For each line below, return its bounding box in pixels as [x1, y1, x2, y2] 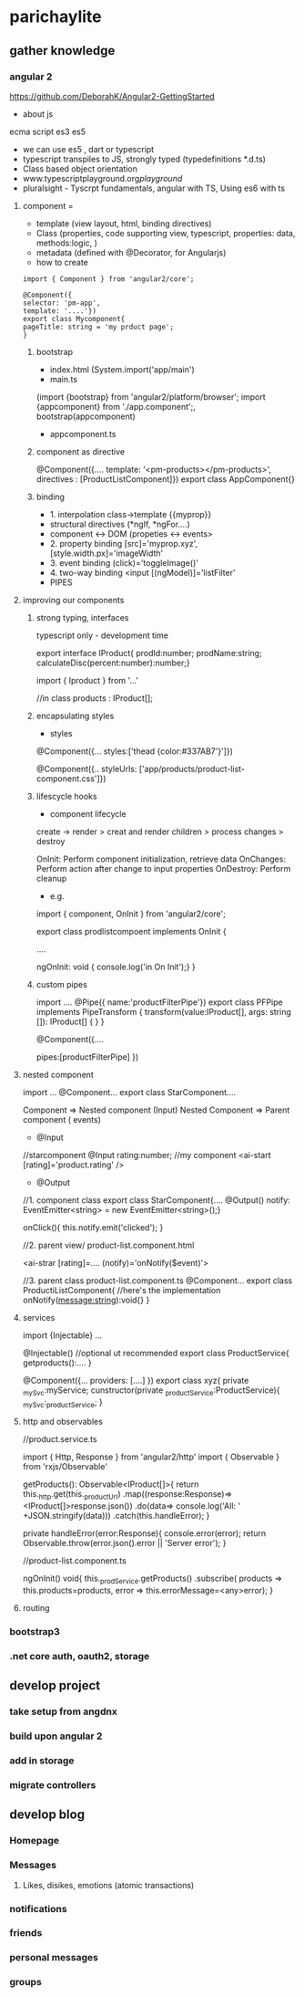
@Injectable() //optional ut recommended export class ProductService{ [22, 1347, 289, 1358]
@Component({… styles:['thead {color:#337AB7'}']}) [35, 746, 234, 757]
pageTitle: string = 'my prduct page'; [22, 322, 175, 331]
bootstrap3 [9, 1625, 61, 1637]
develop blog [9, 1807, 85, 1823]
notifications [9, 1902, 67, 1915]
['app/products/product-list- [138, 763, 246, 774]
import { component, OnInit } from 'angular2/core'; [35, 908, 226, 919]
